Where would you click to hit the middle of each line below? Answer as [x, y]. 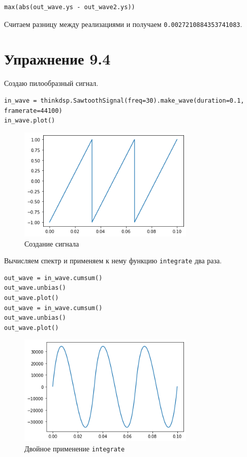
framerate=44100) [33, 111]
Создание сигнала [52, 243]
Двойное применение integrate [75, 448]
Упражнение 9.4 [57, 59]
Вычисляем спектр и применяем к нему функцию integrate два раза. [113, 261]
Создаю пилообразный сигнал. [51, 83]
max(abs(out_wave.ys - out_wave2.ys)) [70, 7]
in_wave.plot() [30, 121]
